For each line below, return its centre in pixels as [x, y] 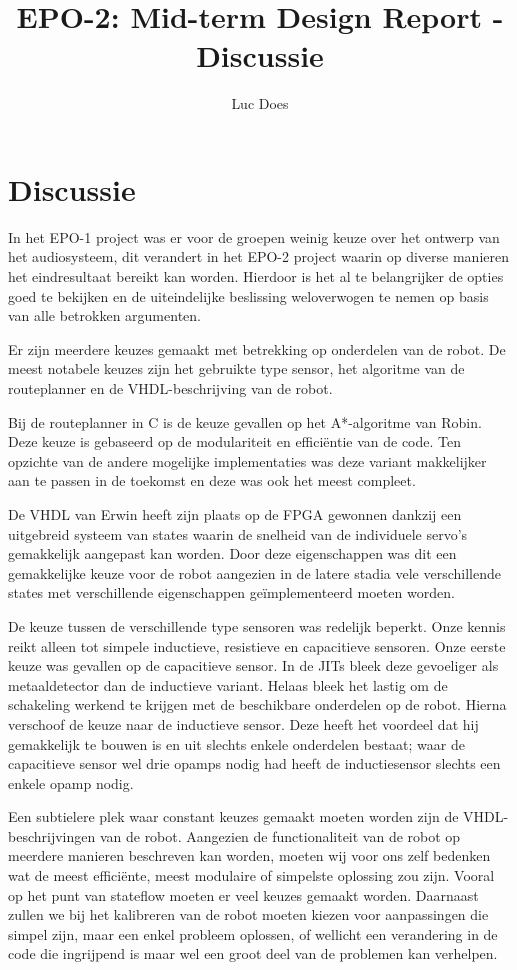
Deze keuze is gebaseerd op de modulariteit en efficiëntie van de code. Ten [235, 441]
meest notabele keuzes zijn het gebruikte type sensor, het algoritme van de [236, 368]
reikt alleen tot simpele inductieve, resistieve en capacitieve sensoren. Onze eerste [257, 645]
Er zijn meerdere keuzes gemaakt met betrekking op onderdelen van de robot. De [257, 348]
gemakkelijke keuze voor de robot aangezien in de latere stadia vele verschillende [254, 572]
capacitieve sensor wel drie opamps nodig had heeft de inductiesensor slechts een [254, 763]
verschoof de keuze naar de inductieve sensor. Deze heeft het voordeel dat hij [243, 723]
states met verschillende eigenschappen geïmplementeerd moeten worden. [231, 592]
